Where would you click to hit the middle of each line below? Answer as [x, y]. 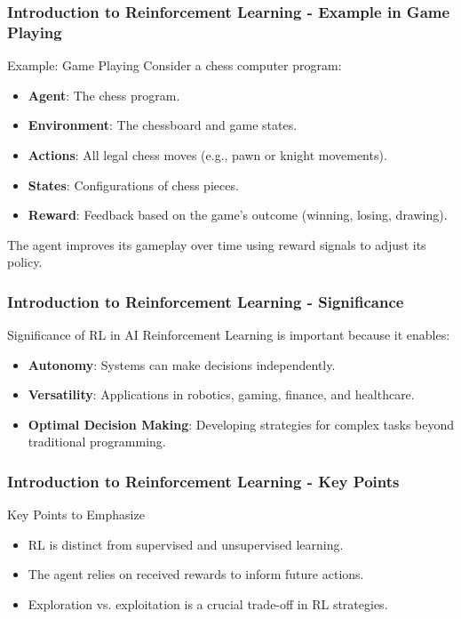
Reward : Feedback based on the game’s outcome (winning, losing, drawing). [238, 215]
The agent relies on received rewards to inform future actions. [196, 574]
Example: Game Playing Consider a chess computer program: [175, 65]
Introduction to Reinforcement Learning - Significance [206, 301]
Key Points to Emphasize [76, 514]
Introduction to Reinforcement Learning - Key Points [203, 481]
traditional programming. [97, 442]
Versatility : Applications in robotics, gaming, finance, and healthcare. [221, 394]
